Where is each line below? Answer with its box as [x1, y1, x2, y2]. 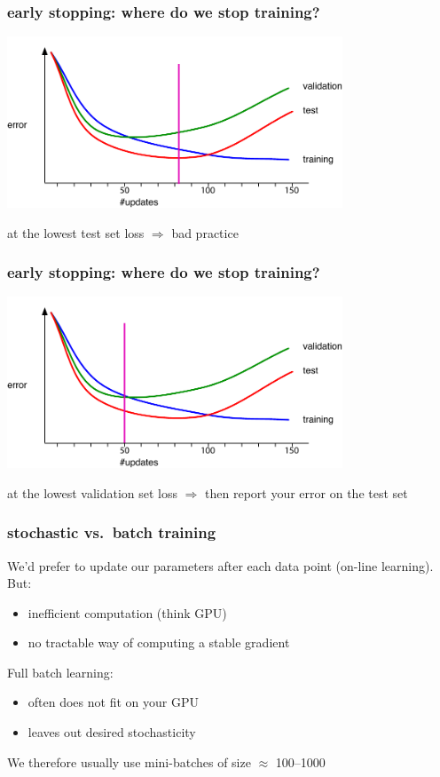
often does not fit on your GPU [27, 693, 199, 711]
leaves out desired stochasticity [27, 723, 196, 741]
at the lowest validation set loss [7, 483, 177, 502]
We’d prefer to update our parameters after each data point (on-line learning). [7, 556, 434, 575]
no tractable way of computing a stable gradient [27, 633, 290, 652]
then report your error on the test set [205, 483, 408, 502]
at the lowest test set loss [7, 223, 145, 242]
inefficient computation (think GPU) [27, 603, 227, 622]
